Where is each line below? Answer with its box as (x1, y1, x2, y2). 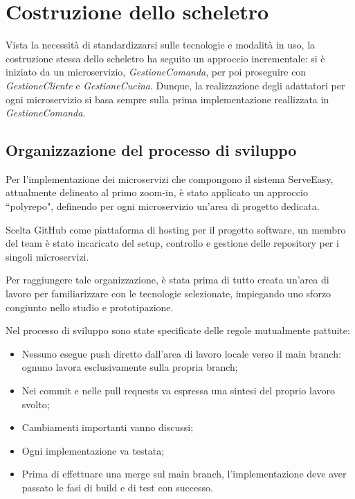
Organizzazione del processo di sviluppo (6, 139, 297, 161)
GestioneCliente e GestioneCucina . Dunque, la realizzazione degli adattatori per (6, 78, 345, 92)
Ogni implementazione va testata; (21, 443, 165, 457)
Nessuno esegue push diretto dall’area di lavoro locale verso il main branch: (21, 346, 341, 360)
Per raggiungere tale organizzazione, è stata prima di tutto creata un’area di (6, 272, 329, 287)
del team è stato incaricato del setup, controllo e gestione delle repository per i (6, 236, 339, 250)
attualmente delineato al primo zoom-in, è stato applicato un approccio (6, 185, 308, 200)
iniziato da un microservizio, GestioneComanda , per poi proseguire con (6, 64, 307, 79)
